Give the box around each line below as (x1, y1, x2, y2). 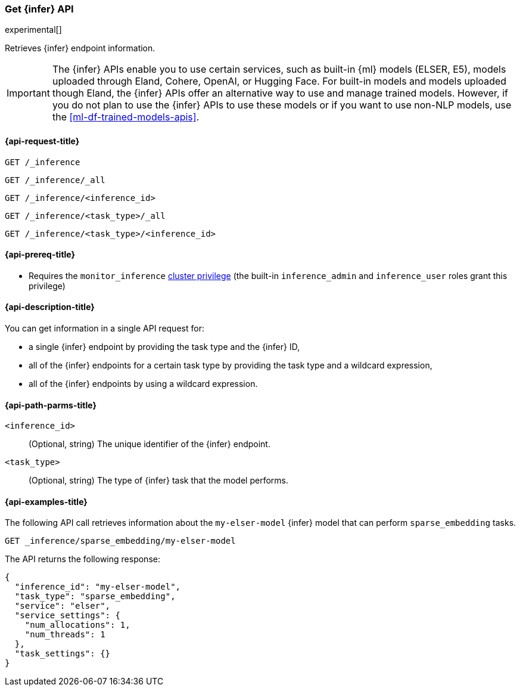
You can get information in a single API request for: (5, 323, 204, 334)
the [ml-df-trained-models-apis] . (52, 111, 200, 123)
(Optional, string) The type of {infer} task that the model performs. (29, 475, 288, 486)
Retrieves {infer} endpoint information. (5, 43, 155, 54)
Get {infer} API (5, 3, 74, 15)
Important (7, 87, 50, 100)
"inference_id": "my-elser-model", (14, 582, 181, 592)
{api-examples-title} (5, 496, 88, 507)
